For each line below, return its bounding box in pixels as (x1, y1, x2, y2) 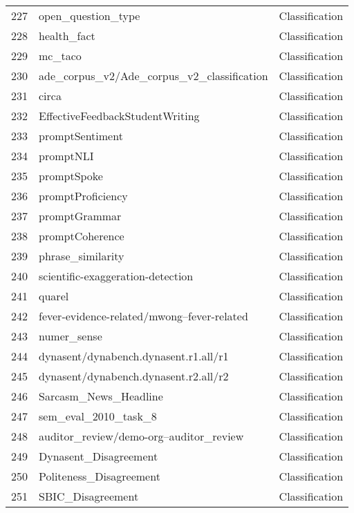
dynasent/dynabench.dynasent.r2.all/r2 (39, 368, 229, 384)
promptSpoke (39, 168, 103, 184)
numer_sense (39, 328, 102, 344)
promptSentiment (39, 128, 123, 144)
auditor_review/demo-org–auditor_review (39, 428, 244, 444)
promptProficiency (39, 188, 128, 204)
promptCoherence (39, 228, 124, 244)
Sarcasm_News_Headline (39, 388, 163, 404)
